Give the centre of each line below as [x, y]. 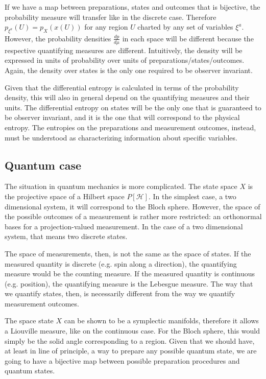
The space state [29, 321]
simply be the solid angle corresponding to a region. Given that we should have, [130, 340]
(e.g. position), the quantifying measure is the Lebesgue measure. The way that [129, 283]
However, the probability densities [58, 38]
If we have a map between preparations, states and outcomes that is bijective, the [132, 7]
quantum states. [30, 371]
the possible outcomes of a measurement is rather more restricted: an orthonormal [133, 216]
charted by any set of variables [185, 27]
